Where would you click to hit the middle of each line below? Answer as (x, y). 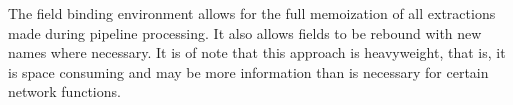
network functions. (64, 91)
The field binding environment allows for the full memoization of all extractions (252, 13)
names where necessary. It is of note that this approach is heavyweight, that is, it (257, 52)
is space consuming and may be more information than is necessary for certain (248, 71)
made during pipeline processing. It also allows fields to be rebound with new (245, 32)
